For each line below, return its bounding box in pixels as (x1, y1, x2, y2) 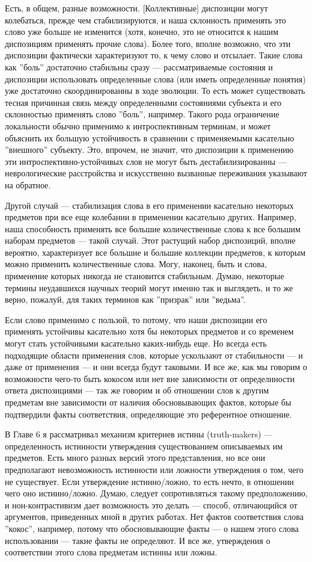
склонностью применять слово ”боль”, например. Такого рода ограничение (5, 108, 280, 120)
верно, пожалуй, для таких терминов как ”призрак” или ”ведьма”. (5, 293, 246, 306)
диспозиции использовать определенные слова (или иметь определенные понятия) (5, 72, 306, 85)
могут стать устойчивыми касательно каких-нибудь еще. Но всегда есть (5, 337, 267, 350)
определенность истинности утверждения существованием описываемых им (5, 439, 283, 452)
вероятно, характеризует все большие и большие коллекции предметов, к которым (5, 245, 306, 258)
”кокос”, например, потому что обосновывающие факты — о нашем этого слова (5, 522, 299, 534)
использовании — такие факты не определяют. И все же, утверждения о (5, 534, 271, 546)
